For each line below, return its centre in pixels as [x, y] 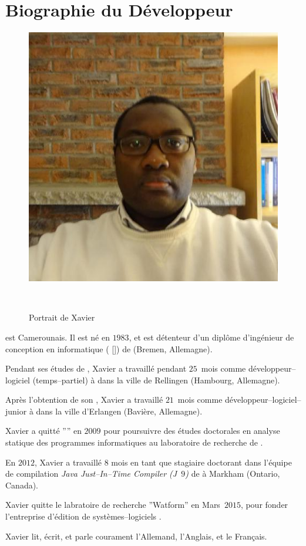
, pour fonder [264, 505]
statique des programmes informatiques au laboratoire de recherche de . [134, 442]
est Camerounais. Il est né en [58, 337]
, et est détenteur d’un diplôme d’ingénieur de [211, 337]
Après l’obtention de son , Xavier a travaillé [84, 400]
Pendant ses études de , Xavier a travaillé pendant [96, 368]
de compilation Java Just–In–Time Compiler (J [91, 473]
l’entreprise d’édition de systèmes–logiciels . [83, 516]
